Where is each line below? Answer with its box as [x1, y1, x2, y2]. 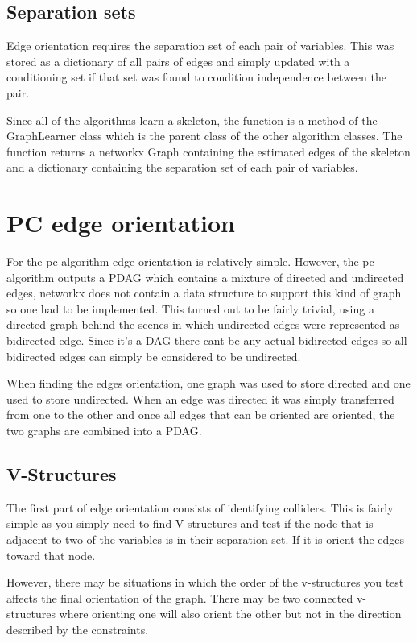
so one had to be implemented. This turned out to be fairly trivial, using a [6, 300, 374, 317]
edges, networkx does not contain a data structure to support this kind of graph [6, 284, 402, 301]
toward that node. [6, 546, 96, 563]
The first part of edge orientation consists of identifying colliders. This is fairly [6, 499, 394, 516]
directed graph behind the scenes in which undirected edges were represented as [6, 316, 400, 333]
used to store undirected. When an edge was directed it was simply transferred [6, 390, 394, 407]
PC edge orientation [6, 206, 235, 239]
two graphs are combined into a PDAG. [6, 422, 202, 439]
